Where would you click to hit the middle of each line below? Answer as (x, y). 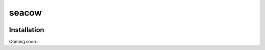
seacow (25, 13)
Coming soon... (25, 42)
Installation (26, 30)
